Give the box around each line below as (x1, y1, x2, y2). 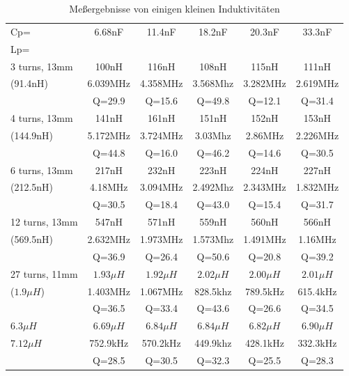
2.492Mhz (192, 180, 234, 194)
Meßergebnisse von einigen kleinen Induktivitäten (69, 1, 280, 15)
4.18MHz (90, 180, 128, 194)
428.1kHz (245, 336, 284, 350)
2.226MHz (295, 127, 339, 142)
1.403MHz (87, 283, 131, 298)
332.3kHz (297, 336, 337, 350)
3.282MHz (243, 76, 286, 91)
